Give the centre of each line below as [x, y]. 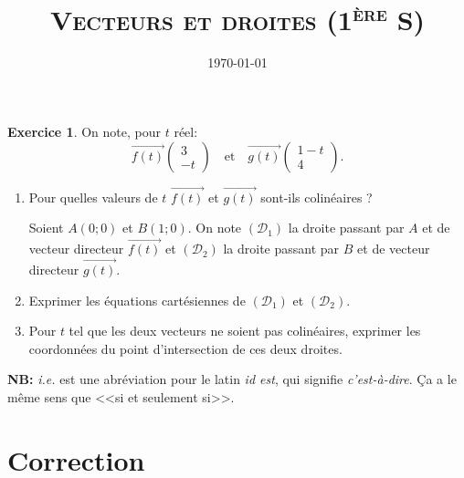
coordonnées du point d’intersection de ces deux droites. [185, 348]
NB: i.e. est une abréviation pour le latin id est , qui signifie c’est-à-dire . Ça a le [232, 379]
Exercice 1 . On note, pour [84, 132]
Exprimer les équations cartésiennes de [137, 300]
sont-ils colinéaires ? [316, 197]
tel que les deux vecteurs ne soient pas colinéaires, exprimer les [245, 331]
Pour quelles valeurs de [93, 197]
